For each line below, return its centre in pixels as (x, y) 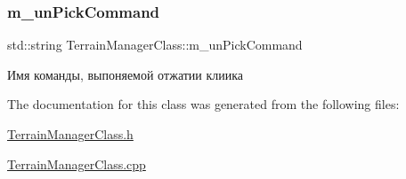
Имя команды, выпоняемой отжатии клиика (126, 74)
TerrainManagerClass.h (70, 134)
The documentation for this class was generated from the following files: (203, 104)
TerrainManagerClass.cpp (77, 163)
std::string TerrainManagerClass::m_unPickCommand (155, 45)
